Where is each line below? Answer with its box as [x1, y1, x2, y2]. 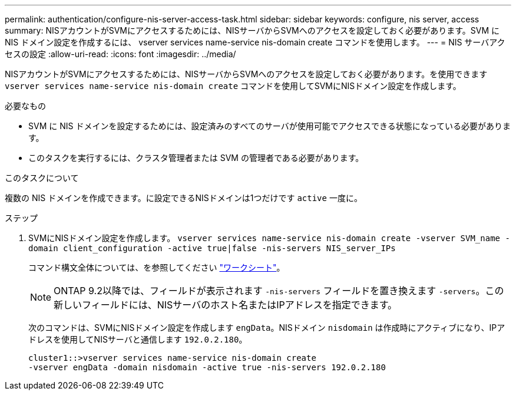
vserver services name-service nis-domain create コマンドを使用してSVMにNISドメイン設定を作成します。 [5, 81, 461, 91]
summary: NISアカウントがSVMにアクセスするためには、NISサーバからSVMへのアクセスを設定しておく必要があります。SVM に [5, 25, 500, 35]
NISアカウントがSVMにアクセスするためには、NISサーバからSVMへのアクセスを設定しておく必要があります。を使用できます [5, 69, 488, 79]
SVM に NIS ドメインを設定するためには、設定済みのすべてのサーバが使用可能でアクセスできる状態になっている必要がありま [28, 121, 511, 131]
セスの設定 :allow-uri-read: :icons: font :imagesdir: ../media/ [5, 49, 236, 59]
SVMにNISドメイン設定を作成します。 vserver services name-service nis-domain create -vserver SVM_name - [28, 233, 510, 243]
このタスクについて [5, 173, 79, 183]
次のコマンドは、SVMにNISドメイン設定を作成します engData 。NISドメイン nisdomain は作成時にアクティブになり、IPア [28, 322, 505, 333]
